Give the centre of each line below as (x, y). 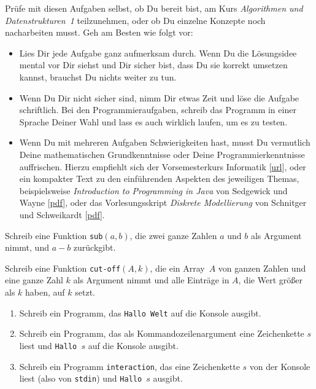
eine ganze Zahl (34, 280)
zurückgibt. (94, 247)
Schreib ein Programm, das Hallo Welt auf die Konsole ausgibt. (140, 312)
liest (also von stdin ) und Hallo (81, 378)
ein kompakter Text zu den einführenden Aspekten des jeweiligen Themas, (159, 179)
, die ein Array (177, 268)
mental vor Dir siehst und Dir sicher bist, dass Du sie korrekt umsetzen (153, 65)
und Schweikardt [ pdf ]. (62, 214)
